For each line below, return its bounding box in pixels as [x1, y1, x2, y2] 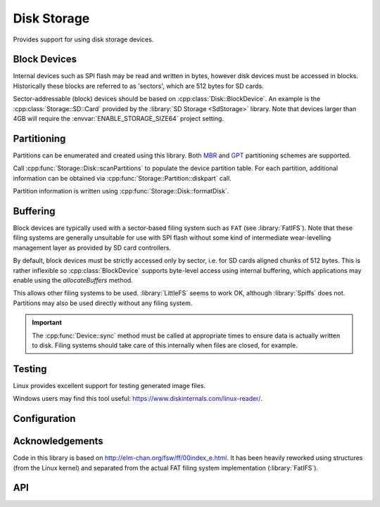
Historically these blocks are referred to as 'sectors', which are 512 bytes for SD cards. [13, 82, 264, 90]
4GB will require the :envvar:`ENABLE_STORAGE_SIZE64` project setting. [13, 115, 224, 123]
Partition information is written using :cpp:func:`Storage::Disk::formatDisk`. [13, 187, 229, 195]
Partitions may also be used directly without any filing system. [13, 299, 193, 307]
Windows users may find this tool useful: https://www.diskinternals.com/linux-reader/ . [13, 394, 262, 403]
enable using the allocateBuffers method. [13, 276, 133, 284]
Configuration [13, 413, 76, 425]
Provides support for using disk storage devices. [13, 35, 154, 44]
